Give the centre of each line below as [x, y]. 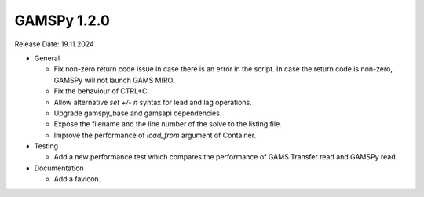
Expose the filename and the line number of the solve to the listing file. [168, 124]
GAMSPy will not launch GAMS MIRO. [114, 80]
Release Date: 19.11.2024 [54, 44]
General [47, 58]
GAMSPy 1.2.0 [62, 20]
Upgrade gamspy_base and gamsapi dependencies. [138, 113]
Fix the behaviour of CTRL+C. [102, 91]
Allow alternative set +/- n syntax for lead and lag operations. [153, 102]
